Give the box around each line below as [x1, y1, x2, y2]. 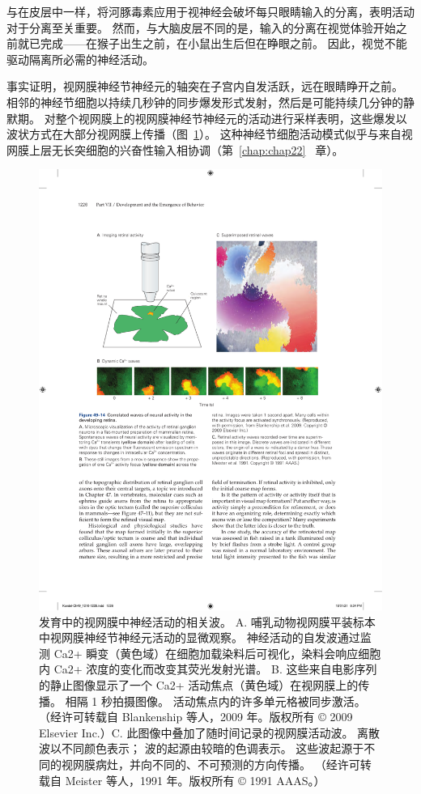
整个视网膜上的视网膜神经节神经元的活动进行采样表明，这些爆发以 [55, 109, 407, 126]
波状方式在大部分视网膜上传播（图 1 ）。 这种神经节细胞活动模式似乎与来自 [6, 125, 402, 142]
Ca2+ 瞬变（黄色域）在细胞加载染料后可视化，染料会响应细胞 [53, 644, 381, 661]
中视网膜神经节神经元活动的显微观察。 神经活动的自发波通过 [39, 629, 360, 646]
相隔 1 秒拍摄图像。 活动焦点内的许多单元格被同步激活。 [65, 692, 366, 709]
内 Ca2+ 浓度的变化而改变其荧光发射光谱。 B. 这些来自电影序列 [39, 660, 377, 677]
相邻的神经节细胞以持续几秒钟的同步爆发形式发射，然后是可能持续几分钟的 [6, 93, 403, 110]
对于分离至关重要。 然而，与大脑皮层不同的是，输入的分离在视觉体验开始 [6, 19, 396, 36]
